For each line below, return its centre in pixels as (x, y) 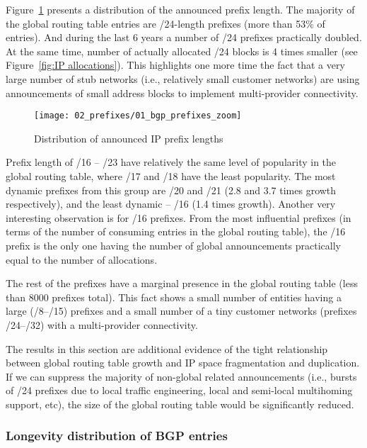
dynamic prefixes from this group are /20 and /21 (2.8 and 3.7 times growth (171, 190)
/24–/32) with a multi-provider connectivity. (102, 324)
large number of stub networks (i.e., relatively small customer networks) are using (183, 78)
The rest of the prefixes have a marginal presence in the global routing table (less (182, 283)
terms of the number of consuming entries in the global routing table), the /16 (176, 231)
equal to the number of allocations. (82, 259)
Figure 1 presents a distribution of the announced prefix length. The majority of (180, 9)
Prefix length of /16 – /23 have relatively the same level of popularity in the (171, 162)
